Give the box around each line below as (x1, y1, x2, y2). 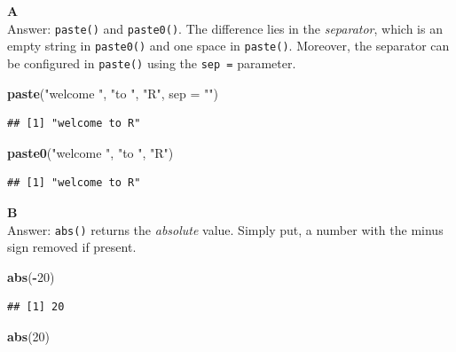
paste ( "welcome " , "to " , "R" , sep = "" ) (7, 83, 219, 102)
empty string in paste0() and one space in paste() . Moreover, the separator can (7, 36, 450, 55)
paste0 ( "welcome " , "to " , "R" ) (7, 143, 174, 161)
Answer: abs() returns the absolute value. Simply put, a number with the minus (7, 220, 444, 239)
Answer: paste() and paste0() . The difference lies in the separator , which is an (7, 19, 443, 37)
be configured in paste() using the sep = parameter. (7, 53, 296, 72)
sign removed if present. (7, 238, 137, 256)
